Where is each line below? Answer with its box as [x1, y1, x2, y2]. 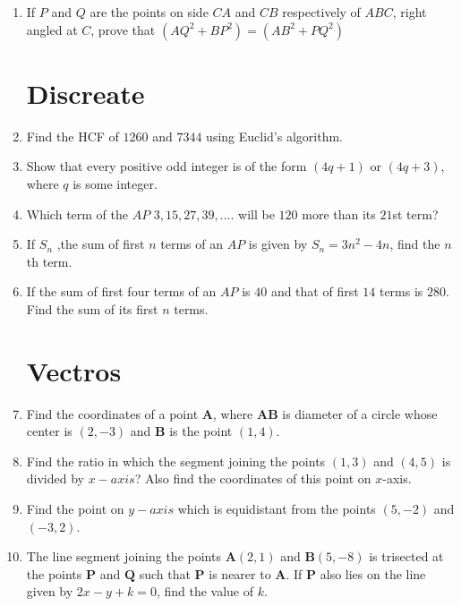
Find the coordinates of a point [26, 404, 199, 422]
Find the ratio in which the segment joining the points [26, 451, 326, 470]
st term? [392, 204, 439, 223]
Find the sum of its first [26, 299, 158, 318]
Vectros [26, 352, 122, 388]
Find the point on [26, 499, 124, 517]
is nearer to [209, 564, 271, 583]
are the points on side [90, 3, 209, 21]
